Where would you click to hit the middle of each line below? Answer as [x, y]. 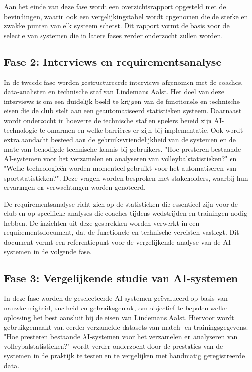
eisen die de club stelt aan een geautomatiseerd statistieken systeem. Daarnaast [123, 111]
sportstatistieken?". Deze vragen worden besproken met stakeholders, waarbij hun [126, 177]
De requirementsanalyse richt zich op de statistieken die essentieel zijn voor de [121, 203]
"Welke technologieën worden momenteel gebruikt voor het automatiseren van [120, 168]
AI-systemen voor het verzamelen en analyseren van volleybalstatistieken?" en [120, 158]
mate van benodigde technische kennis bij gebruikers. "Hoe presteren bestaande [123, 149]
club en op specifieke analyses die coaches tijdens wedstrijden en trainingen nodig [126, 213]
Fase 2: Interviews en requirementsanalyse [113, 61]
